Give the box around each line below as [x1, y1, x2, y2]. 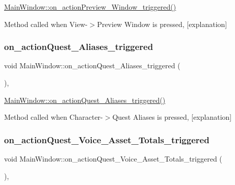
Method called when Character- [4, 112, 103, 122]
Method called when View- [4, 18, 88, 29]
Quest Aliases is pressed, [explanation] [112, 112, 232, 122]
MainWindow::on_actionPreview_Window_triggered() [4, 2, 176, 12]
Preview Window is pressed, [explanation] [97, 18, 227, 29]
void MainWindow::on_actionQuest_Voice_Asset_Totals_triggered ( [4, 153, 222, 164]
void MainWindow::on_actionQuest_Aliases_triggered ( [4, 60, 180, 71]
